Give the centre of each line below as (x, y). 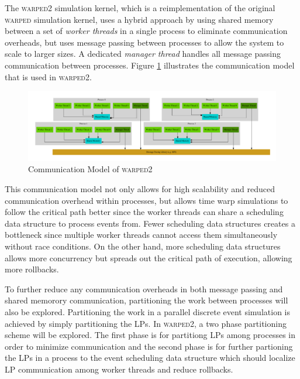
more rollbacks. (32, 269)
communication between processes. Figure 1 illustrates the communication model (150, 65)
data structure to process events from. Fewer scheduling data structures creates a (150, 223)
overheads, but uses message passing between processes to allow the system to (144, 42)
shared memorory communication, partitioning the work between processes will (146, 300)
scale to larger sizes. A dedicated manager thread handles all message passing (143, 54)
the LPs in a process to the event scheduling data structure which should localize (150, 358)
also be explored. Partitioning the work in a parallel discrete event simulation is (147, 311)
